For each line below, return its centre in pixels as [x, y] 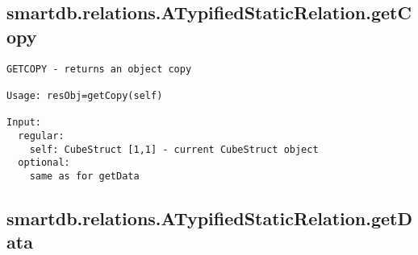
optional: [44, 163]
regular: [41, 136]
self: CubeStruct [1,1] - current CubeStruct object [174, 149]
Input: [24, 123]
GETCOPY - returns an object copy [99, 69]
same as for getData [84, 176]
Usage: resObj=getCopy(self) [85, 95]
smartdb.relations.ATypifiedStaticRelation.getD [209, 218]
